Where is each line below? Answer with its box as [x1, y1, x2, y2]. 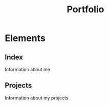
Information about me [5, 67, 51, 72]
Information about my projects [5, 95, 69, 101]
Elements [5, 32, 46, 44]
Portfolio [67, 4, 104, 15]
